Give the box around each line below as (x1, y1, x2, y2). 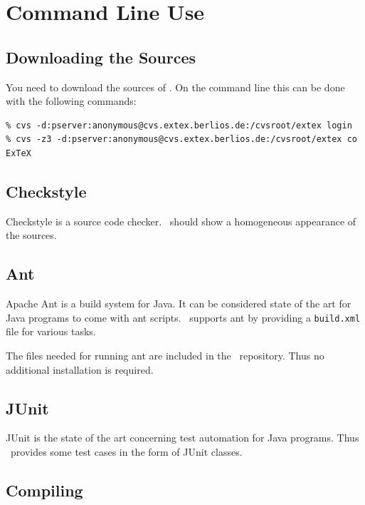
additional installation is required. (6, 362, 154, 377)
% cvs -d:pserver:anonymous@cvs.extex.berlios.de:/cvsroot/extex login (6, 120, 352, 131)
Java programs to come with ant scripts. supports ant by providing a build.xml (6, 310, 361, 325)
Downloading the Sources (6, 46, 196, 68)
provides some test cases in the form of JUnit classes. (10, 444, 243, 459)
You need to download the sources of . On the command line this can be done (6, 79, 345, 94)
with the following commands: (6, 93, 137, 108)
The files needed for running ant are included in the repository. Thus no (6, 347, 324, 362)
